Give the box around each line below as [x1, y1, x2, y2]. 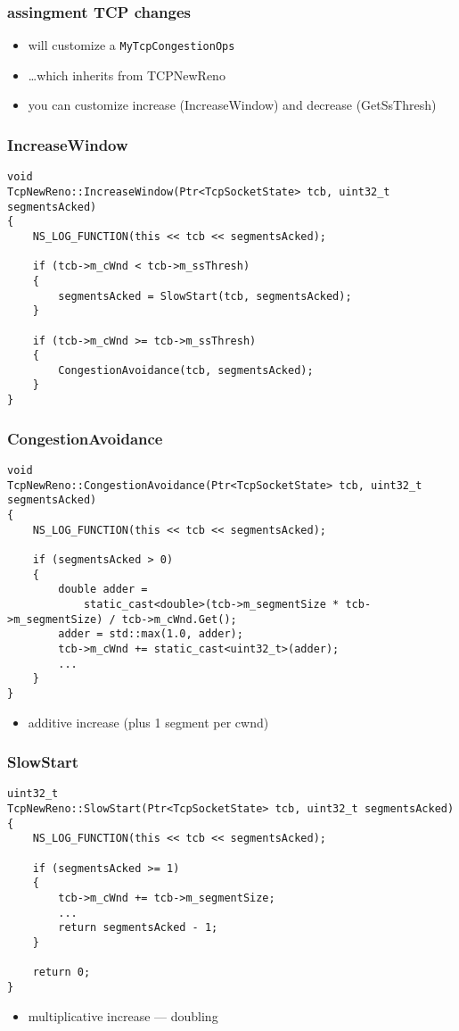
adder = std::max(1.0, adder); [58, 628, 243, 641]
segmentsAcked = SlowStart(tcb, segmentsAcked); [58, 289, 352, 303]
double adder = [58, 583, 148, 596]
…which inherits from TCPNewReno [28, 65, 225, 84]
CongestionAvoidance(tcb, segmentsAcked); [58, 363, 314, 377]
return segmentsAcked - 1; [58, 921, 218, 935]
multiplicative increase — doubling [28, 1006, 218, 1025]
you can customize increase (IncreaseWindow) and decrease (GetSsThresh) [28, 96, 437, 114]
